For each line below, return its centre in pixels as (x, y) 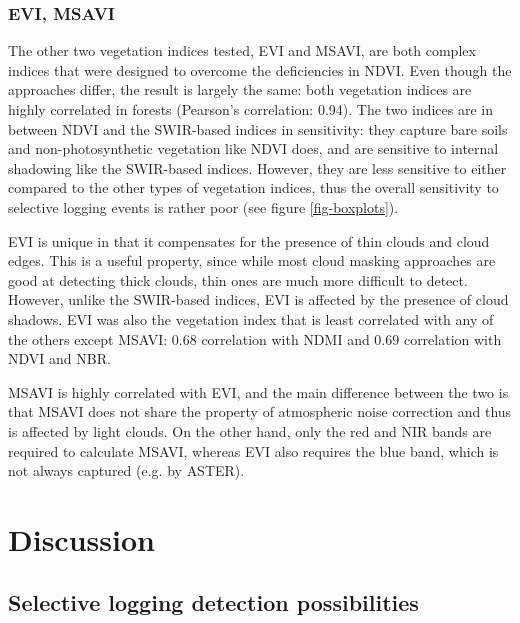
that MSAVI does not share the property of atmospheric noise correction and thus (260, 411)
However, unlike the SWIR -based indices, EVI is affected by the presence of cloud (258, 299)
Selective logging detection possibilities (213, 602)
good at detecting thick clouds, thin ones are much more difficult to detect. (238, 279)
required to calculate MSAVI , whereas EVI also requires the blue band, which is (253, 450)
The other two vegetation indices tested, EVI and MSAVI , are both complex (242, 50)
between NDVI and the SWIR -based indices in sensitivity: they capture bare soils (258, 128)
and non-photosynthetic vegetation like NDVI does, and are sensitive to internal (253, 148)
